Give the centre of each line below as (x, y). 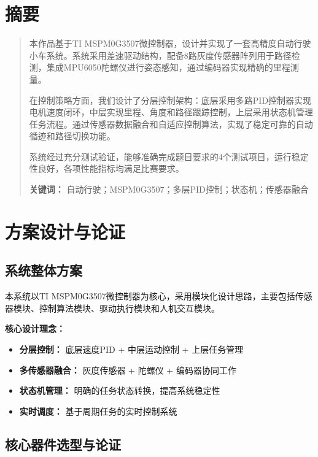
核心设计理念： (35, 328)
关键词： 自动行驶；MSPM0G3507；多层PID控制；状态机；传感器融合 (169, 189)
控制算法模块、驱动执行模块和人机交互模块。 (129, 308)
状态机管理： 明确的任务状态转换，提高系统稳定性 (120, 390)
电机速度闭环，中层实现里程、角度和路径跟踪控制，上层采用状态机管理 (171, 112)
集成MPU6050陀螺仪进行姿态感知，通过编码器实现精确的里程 (168, 67)
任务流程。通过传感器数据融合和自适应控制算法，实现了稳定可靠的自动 (171, 124)
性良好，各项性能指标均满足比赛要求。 (107, 168)
